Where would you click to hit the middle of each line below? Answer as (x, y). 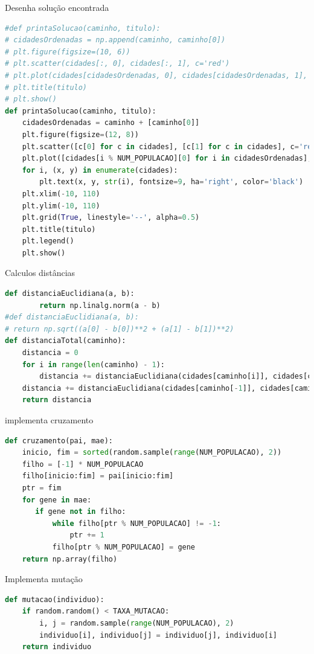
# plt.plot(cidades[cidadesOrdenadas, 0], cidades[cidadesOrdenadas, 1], (156, 75)
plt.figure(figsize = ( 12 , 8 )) (80, 134)
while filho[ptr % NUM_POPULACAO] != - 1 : (137, 523)
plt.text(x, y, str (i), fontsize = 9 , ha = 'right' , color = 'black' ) (171, 182)
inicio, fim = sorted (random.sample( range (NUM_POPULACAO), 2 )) (152, 453)
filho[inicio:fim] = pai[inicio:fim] (98, 476)
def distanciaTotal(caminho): (66, 341)
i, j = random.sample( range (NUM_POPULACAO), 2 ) (137, 623)
